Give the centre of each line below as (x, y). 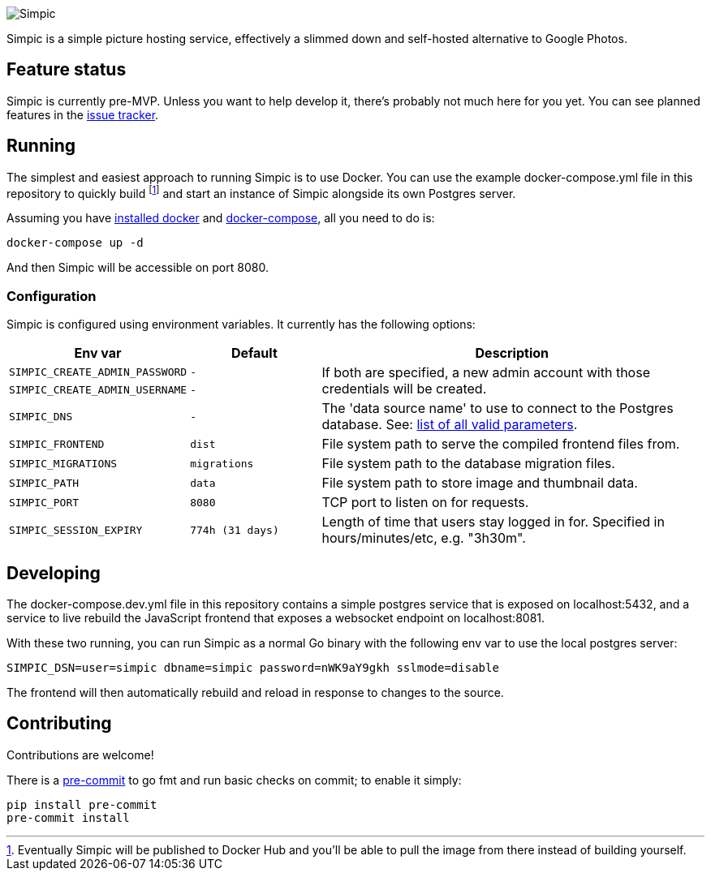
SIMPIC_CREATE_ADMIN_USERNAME (98, 389)
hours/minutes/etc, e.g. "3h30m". (424, 538)
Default (254, 353)
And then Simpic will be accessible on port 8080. (138, 268)
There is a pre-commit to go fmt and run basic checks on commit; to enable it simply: (234, 780)
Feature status (67, 70)
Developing (54, 573)
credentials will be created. (404, 389)
